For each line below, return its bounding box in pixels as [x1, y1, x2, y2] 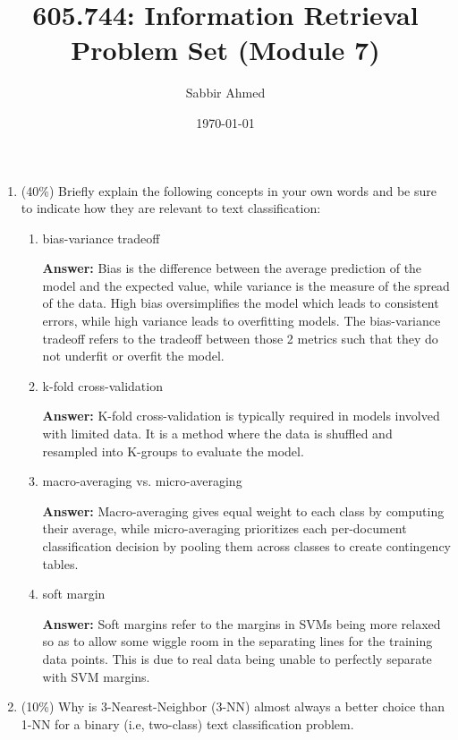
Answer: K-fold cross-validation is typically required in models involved [42, 406, 440, 425]
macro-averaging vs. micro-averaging [42, 472, 242, 490]
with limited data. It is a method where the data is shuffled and [42, 424, 393, 443]
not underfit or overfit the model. [42, 346, 225, 365]
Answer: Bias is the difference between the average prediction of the [42, 259, 422, 277]
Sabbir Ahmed [185, 83, 266, 102]
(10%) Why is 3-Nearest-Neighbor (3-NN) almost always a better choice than [21, 697, 445, 716]
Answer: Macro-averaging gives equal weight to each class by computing [42, 501, 445, 520]
